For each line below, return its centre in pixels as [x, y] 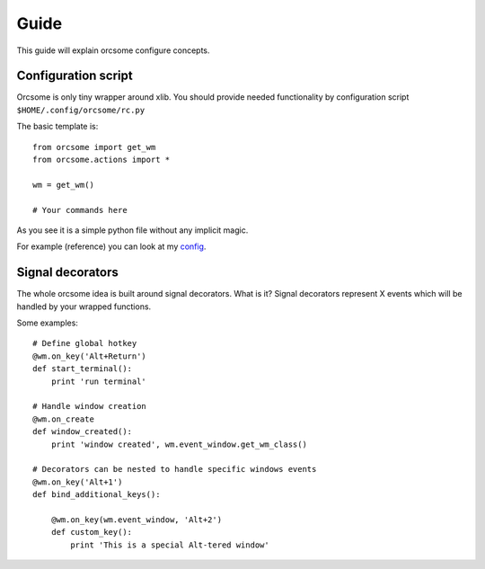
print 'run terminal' [99, 381]
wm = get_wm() [63, 185]
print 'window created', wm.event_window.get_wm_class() [179, 444]
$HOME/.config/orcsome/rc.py [81, 110]
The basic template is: [57, 127]
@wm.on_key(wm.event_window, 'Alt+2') [137, 520]
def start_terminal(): [83, 369]
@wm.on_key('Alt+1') [78, 482]
